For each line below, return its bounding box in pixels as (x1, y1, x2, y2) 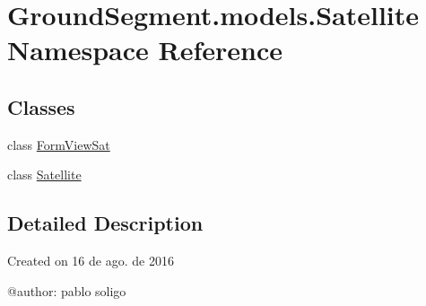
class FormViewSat (7, 135, 110, 153)
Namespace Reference (7, 31, 283, 68)
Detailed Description (7, 209, 204, 237)
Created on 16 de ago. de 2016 (7, 251, 174, 270)
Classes (7, 92, 75, 120)
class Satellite (7, 165, 82, 184)
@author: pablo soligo (7, 281, 126, 300)
